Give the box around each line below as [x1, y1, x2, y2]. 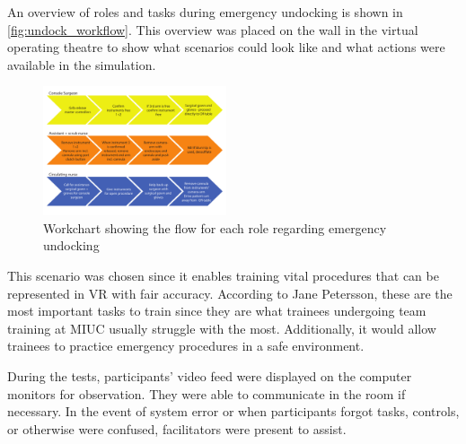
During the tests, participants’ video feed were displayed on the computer [7, 367, 412, 386]
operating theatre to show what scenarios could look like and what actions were [7, 38, 445, 57]
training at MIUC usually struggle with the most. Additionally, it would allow [7, 318, 436, 337]
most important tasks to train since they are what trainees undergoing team [7, 301, 426, 320]
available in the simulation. [7, 55, 156, 74]
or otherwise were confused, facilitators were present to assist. [7, 419, 347, 438]
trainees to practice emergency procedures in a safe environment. [7, 336, 365, 355]
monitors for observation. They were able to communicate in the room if [7, 384, 406, 403]
